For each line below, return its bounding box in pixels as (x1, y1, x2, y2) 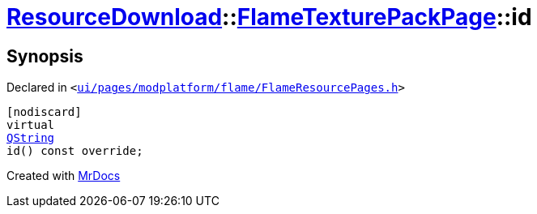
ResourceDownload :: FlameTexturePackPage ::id (6, 3, 532, 31)
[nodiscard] (6, 105, 82, 119)
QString (6, 131, 55, 145)
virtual (6, 118, 55, 132)
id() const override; (6, 144, 143, 158)
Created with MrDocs (6, 169, 121, 183)
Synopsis (6, 45, 83, 66)
